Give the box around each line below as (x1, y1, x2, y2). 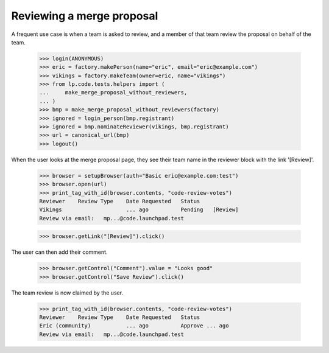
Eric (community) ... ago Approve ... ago (39, 323, 229, 329)
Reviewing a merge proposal (11, 9, 158, 23)
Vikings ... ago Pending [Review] (39, 206, 239, 213)
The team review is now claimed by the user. (11, 289, 124, 296)
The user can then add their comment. (11, 248, 108, 256)
